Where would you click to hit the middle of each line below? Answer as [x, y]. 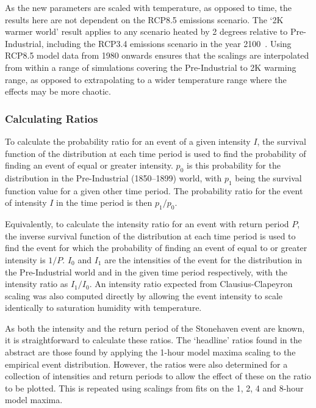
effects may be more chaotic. [58, 91]
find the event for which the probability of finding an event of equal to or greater [156, 248]
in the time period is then [104, 202]
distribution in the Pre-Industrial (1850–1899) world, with [113, 177]
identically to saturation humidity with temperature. [103, 308]
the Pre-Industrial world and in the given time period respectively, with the [146, 271]
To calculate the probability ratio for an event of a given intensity [128, 141]
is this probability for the [234, 165]
